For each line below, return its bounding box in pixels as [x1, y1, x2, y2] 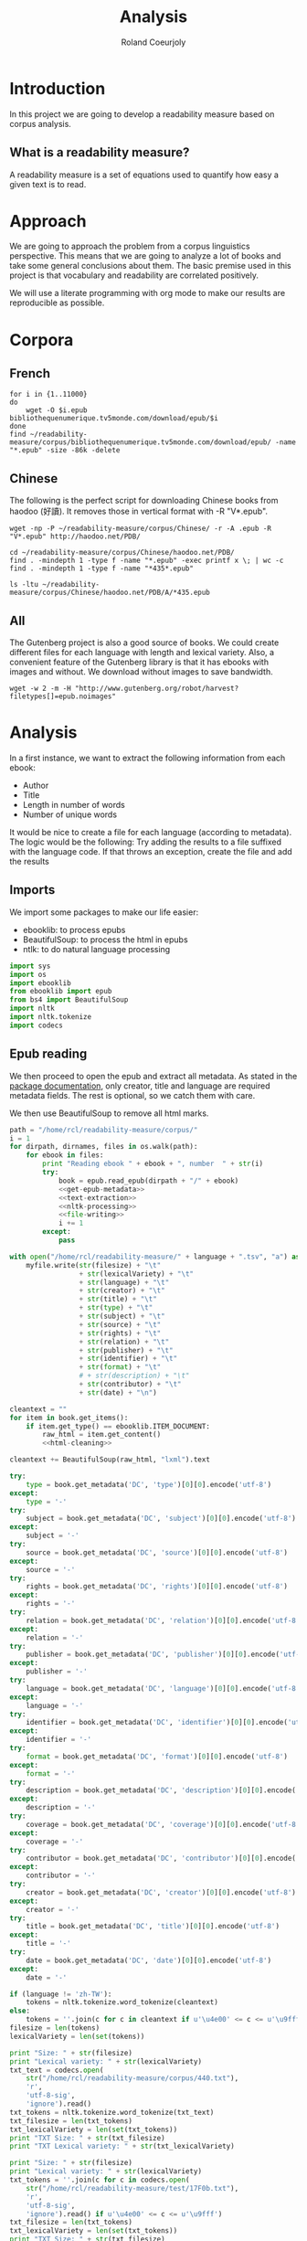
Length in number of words [22, 800, 125, 810]
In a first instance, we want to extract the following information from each [9, 752, 286, 763]
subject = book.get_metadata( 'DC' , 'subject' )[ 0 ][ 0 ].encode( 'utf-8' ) [26, 1514, 297, 1524]
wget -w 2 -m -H [9, 684, 71, 694]
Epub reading [9, 1046, 88, 1062]
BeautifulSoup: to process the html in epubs [22, 934, 189, 945]
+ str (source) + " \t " [79, 1320, 162, 1329]
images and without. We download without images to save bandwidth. [9, 666, 274, 677]
